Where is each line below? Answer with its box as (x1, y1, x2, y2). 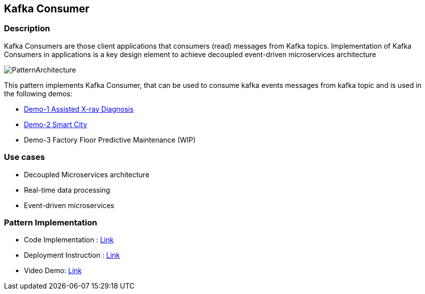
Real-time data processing (24, 185, 110, 194)
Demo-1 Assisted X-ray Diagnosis (24, 104, 134, 113)
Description (4, 23, 50, 34)
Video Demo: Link (24, 266, 82, 275)
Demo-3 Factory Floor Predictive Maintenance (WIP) (24, 135, 196, 144)
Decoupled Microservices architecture (24, 170, 150, 179)
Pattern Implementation (4, 217, 98, 227)
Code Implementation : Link (24, 235, 114, 244)
